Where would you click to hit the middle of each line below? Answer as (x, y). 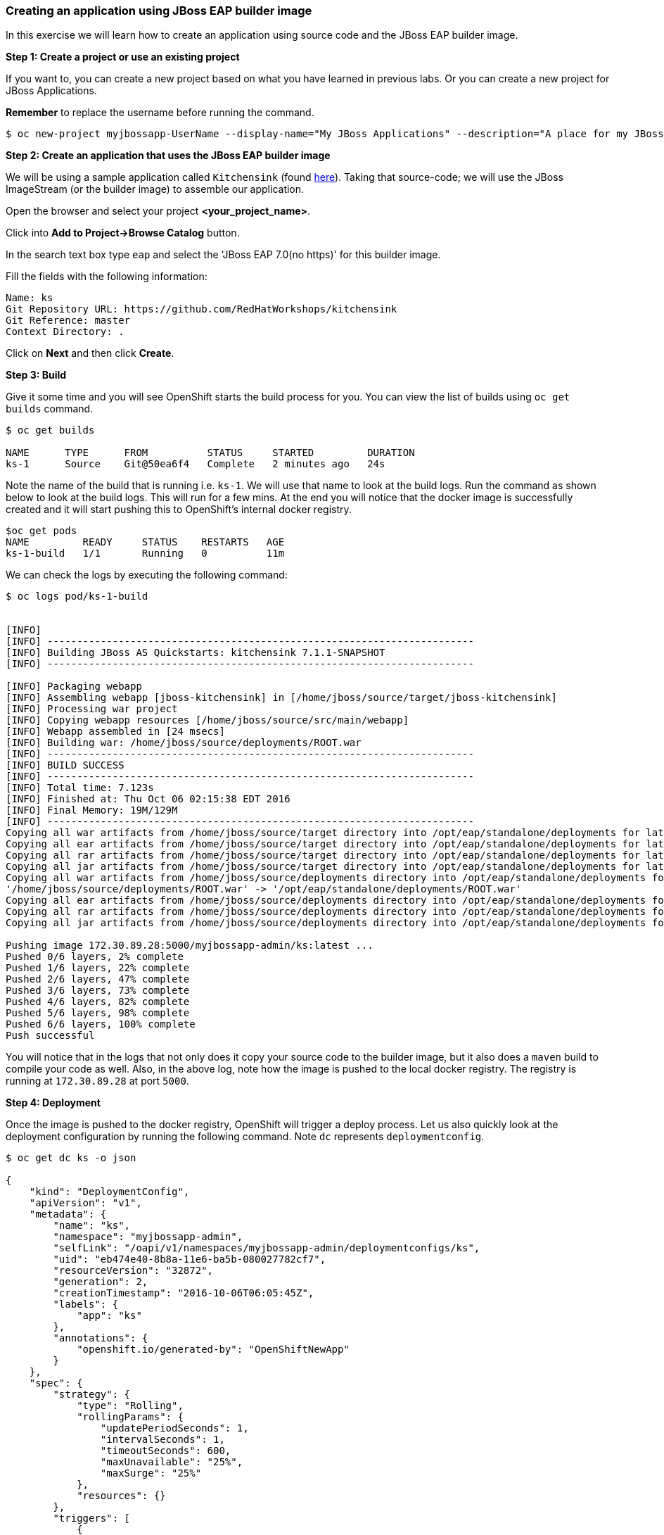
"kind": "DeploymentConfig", (109, 1192)
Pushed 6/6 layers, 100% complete (101, 1024)
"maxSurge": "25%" (151, 1473)
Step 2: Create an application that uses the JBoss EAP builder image (168, 156)
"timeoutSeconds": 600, (166, 1451)
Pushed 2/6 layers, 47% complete (98, 979)
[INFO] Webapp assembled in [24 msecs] (115, 732)
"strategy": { (92, 1395)
